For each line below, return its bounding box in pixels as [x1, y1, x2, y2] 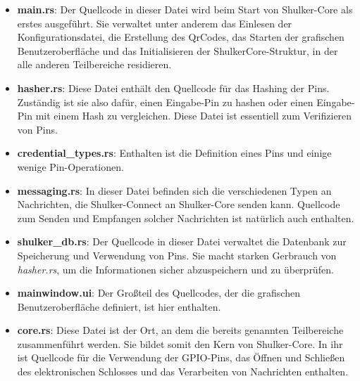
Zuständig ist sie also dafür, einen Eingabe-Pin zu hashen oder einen [17, 94, 314, 109]
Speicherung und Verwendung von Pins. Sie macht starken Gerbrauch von [17, 247, 337, 262]
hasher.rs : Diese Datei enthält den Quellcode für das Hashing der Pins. [17, 80, 330, 95]
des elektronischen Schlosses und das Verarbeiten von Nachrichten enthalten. [17, 364, 349, 379]
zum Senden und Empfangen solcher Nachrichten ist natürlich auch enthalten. [17, 210, 354, 225]
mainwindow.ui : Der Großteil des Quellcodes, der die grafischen [17, 285, 300, 300]
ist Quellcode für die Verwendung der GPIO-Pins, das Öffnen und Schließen [17, 350, 345, 365]
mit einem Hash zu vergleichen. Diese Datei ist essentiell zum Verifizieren [35, 108, 352, 123]
